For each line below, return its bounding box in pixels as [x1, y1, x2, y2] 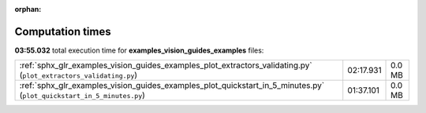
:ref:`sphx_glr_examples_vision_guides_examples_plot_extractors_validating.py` [19, 60, 312, 71]
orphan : [14, 5, 42, 13]
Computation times [14, 24, 111, 38]
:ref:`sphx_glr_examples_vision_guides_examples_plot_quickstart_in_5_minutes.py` [19, 80, 325, 91]
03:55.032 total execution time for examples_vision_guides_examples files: [14, 46, 264, 55]
